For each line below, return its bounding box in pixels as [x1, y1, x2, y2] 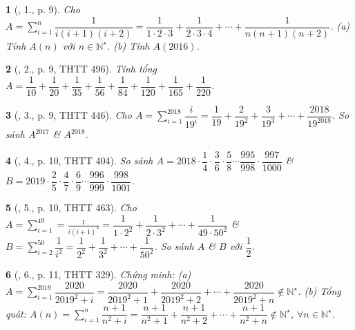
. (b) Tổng [298, 284, 341, 298]
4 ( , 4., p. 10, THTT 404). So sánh [6, 153, 153, 168]
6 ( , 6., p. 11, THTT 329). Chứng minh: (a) [6, 267, 191, 282]
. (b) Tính [106, 38, 150, 52]
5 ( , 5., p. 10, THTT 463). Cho [6, 200, 137, 215]
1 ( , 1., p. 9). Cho [6, 2, 80, 16]
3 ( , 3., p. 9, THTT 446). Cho [6, 108, 132, 122]
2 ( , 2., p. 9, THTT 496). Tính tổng [6, 61, 157, 76]
